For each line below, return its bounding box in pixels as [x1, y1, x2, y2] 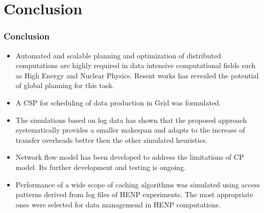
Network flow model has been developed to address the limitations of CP [15, 152, 244, 162]
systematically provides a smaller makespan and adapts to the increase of [15, 124, 245, 135]
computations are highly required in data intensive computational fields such [15, 60, 256, 71]
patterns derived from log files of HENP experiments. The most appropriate [15, 189, 253, 200]
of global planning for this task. [15, 80, 114, 91]
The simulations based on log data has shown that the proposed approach [15, 114, 247, 125]
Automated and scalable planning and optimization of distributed [15, 50, 221, 60]
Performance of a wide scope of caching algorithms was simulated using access [15, 179, 260, 189]
